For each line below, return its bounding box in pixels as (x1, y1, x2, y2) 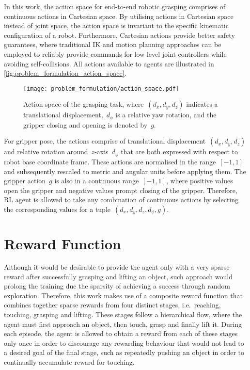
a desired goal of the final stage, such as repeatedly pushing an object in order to (4, 347, 244, 357)
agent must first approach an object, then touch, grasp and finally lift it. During (4, 319, 242, 329)
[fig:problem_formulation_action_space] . (4, 68, 126, 78)
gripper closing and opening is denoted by (23, 119, 148, 129)
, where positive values (166, 176, 233, 186)
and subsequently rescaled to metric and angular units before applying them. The (4, 166, 246, 176)
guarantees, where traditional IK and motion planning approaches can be (4, 39, 221, 49)
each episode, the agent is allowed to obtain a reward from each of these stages (4, 328, 238, 338)
